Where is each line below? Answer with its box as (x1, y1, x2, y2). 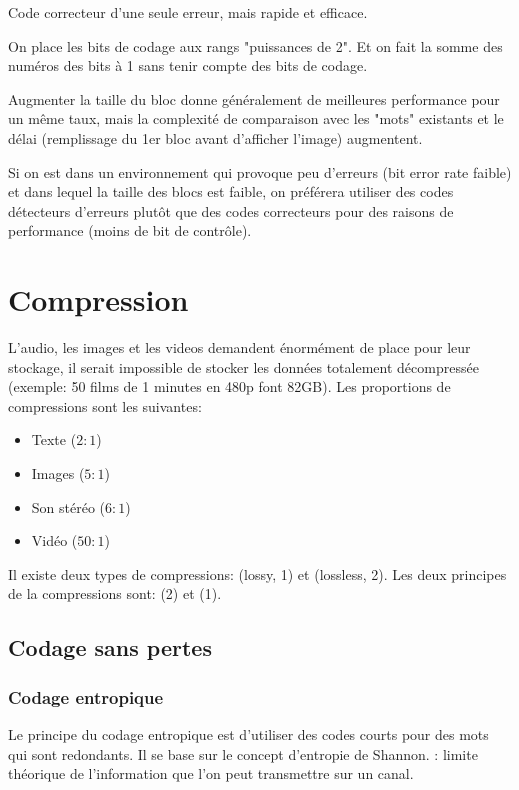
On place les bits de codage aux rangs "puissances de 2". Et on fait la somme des (8, 35, 503, 56)
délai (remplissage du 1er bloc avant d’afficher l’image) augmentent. (8, 127, 423, 148)
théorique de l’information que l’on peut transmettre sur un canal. (8, 763, 414, 784)
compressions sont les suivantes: (8, 395, 202, 416)
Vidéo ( (31, 530, 78, 551)
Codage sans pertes (8, 632, 212, 663)
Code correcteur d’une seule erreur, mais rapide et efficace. (8, 2, 368, 22)
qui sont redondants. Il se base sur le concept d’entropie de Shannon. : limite (8, 743, 478, 764)
